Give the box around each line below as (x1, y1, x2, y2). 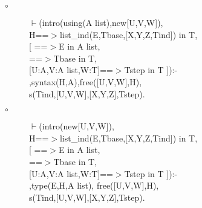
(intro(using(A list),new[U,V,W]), (39, 16, 163, 28)
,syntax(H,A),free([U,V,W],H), (29, 75, 142, 88)
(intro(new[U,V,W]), (39, 120, 114, 132)
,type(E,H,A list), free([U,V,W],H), (29, 179, 159, 192)
